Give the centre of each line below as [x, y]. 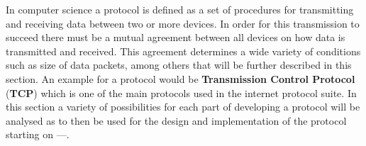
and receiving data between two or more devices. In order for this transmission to [183, 23]
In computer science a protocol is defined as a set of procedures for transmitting [180, 9]
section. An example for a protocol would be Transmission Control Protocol [181, 78]
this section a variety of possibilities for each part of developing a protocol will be [183, 107]
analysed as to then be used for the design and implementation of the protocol [176, 120]
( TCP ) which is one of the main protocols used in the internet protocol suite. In [181, 92]
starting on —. [38, 134]
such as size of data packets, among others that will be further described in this [179, 65]
